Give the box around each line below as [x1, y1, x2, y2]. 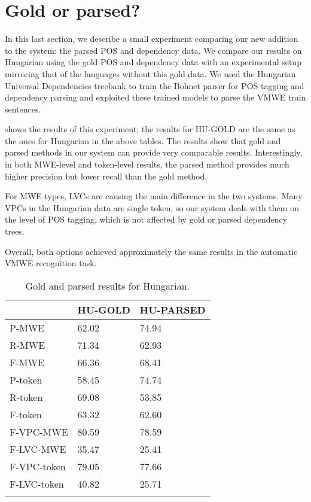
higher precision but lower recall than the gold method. [5, 169, 208, 182]
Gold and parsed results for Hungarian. [25, 278, 190, 293]
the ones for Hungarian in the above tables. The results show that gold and [5, 134, 281, 147]
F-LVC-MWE [10, 442, 66, 456]
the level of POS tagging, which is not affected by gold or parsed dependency [5, 213, 288, 226]
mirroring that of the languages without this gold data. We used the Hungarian [5, 67, 296, 80]
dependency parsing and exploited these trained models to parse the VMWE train [5, 91, 306, 104]
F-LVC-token [10, 476, 64, 491]
